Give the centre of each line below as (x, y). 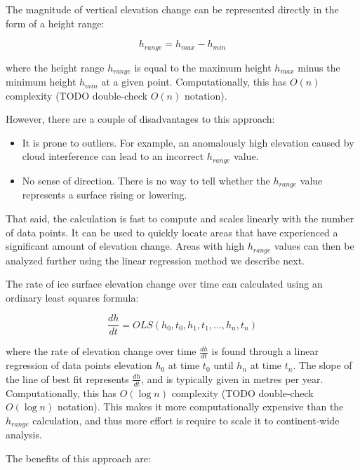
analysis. (24, 435)
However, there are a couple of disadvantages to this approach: (140, 119)
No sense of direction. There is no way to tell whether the (146, 180)
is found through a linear (265, 351)
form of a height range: (55, 23)
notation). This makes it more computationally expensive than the (200, 407)
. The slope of (322, 365)
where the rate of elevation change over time (101, 351)
